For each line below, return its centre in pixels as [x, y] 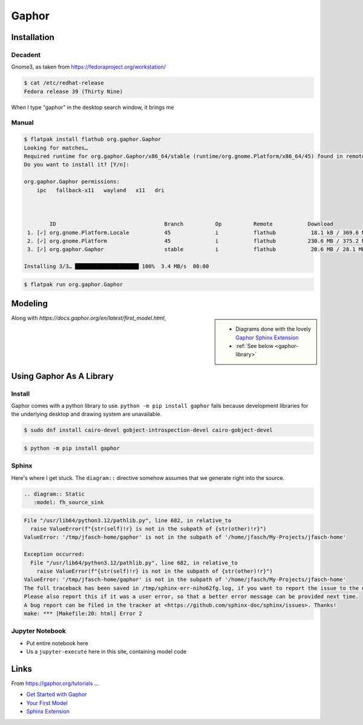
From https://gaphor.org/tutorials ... [55, 683]
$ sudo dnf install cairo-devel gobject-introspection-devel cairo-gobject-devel [149, 430]
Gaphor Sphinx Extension [267, 337]
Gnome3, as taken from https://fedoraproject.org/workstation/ [89, 67]
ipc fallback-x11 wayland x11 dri [100, 190]
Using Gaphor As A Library [63, 376]
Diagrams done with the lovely [273, 329]
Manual [23, 123]
